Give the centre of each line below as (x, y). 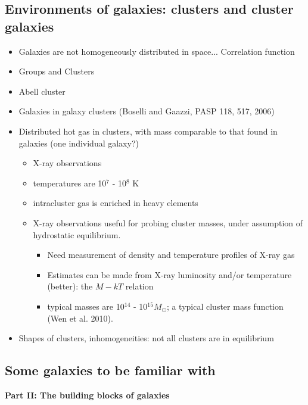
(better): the (70, 286)
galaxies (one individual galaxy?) (79, 143)
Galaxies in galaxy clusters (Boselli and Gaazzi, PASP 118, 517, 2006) (147, 111)
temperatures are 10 (70, 183)
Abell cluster (42, 91)
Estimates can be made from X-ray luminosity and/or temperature (169, 274)
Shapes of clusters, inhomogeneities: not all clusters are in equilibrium (146, 338)
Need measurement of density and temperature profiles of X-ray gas (171, 255)
